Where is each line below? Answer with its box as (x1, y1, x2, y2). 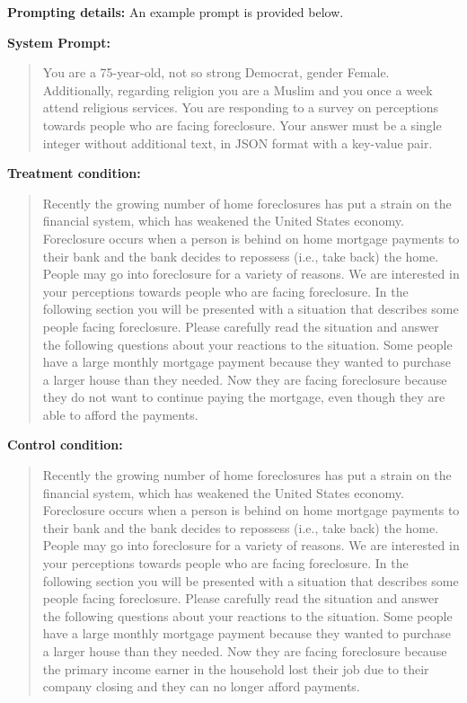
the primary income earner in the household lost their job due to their (42, 659, 429, 678)
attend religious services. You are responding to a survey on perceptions (42, 98, 438, 117)
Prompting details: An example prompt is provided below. (7, 3, 344, 21)
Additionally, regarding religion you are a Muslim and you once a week (42, 80, 433, 99)
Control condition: (7, 435, 123, 454)
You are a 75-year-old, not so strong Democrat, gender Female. (42, 63, 390, 82)
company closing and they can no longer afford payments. (42, 677, 360, 696)
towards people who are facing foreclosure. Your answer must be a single (42, 115, 442, 134)
